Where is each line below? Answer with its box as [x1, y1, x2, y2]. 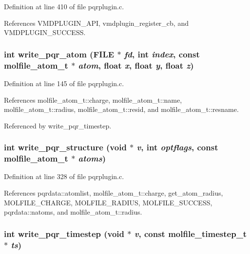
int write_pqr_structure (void [4, 141, 127, 153]
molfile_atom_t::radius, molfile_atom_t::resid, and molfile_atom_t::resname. [4, 104, 239, 114]
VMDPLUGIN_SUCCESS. [4, 27, 86, 37]
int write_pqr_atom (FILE [4, 48, 115, 60]
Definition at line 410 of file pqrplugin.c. [4, 1, 124, 11]
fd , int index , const [124, 48, 200, 60]
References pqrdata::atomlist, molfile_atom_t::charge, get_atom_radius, [4, 188, 223, 198]
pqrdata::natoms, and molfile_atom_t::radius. [4, 207, 142, 217]
